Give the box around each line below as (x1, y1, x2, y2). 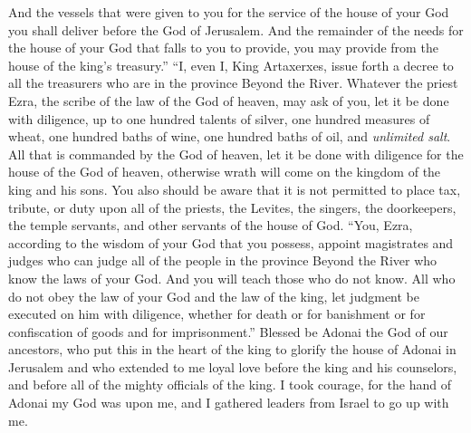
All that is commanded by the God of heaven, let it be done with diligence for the (8, 144, 464, 163)
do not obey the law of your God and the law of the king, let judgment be (8, 286, 419, 305)
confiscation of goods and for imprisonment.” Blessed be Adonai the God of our (8, 322, 448, 341)
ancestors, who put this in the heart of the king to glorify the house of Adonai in (8, 340, 457, 359)
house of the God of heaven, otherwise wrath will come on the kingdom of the (8, 162, 441, 181)
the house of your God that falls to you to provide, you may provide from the (8, 38, 438, 57)
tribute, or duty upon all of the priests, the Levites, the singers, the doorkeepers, (8, 197, 457, 216)
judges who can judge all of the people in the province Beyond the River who (8, 251, 437, 270)
